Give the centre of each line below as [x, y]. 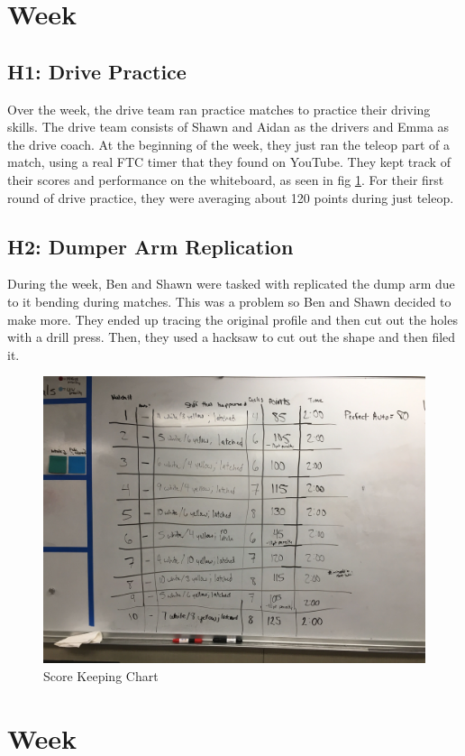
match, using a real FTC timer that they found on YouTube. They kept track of [229, 162]
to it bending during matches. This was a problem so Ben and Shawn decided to [229, 301]
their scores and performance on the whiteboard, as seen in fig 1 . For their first [226, 179]
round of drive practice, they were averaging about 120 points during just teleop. [231, 197]
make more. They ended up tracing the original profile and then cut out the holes [232, 319]
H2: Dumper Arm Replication [150, 246]
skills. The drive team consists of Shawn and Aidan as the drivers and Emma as [228, 127]
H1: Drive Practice [97, 71]
